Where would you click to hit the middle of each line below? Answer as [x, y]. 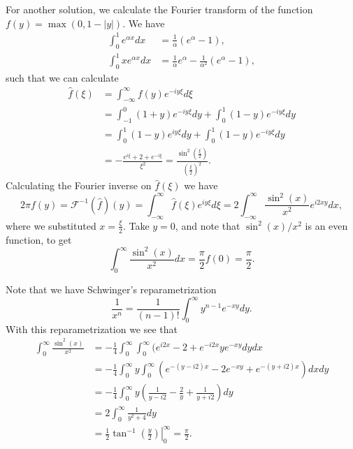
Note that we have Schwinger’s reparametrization [111, 289]
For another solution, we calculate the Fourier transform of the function [159, 9]
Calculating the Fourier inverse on [79, 185]
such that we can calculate [62, 77]
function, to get [39, 239]
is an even [326, 225]
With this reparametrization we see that [92, 329]
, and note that [208, 225]
